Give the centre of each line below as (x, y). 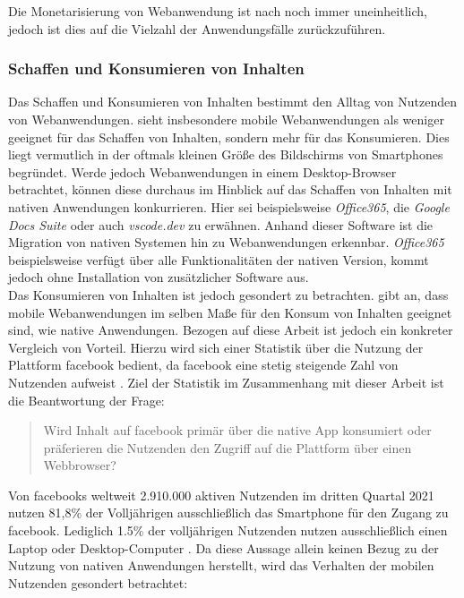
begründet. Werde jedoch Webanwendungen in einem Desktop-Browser (202, 171)
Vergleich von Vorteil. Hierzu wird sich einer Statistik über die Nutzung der (216, 347)
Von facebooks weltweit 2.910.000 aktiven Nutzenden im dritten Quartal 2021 (221, 495)
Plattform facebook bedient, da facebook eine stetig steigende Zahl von (203, 365)
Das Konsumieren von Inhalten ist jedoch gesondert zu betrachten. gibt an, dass (228, 294)
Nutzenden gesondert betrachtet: (98, 582)
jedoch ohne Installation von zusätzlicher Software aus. (159, 277)
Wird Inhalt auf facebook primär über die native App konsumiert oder (237, 430)
